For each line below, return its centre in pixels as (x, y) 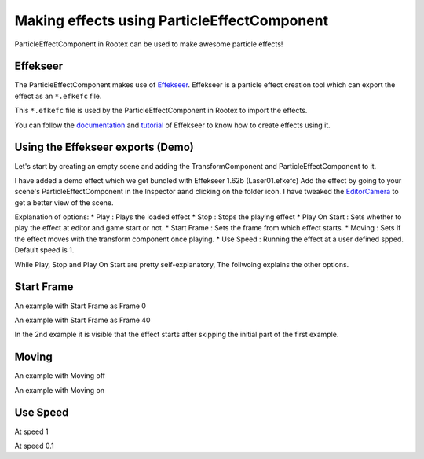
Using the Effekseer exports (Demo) (104, 147)
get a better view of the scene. (64, 202)
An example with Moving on (60, 390)
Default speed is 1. (44, 250)
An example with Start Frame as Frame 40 (82, 320)
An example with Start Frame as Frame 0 (80, 306)
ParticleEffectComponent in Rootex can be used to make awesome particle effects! (149, 44)
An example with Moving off (60, 376)
